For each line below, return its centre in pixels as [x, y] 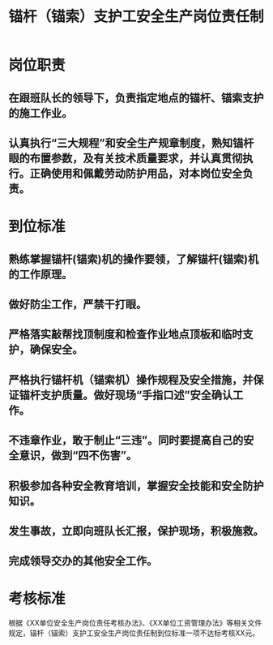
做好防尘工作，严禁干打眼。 [78, 304]
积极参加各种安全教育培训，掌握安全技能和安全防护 [136, 486]
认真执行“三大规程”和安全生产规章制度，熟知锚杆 [131, 143]
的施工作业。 [41, 113]
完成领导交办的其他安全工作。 [83, 561]
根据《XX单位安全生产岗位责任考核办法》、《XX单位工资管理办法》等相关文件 [135, 623]
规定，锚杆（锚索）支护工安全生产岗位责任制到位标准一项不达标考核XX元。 [134, 633]
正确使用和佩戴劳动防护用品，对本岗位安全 [136, 173]
